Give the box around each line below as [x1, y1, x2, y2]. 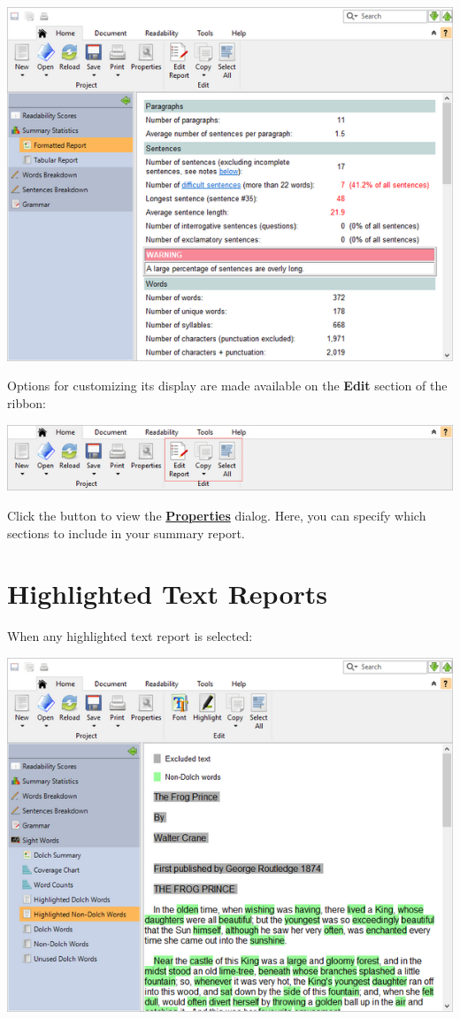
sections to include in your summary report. [7, 523, 245, 542]
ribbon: [7, 394, 47, 413]
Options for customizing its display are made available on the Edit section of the [7, 376, 448, 395]
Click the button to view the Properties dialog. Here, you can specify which [7, 506, 426, 524]
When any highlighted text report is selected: [7, 627, 253, 645]
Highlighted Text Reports [7, 575, 327, 612]
